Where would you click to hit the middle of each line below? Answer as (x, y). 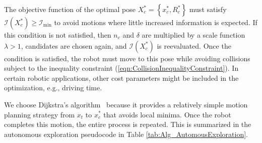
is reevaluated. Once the (194, 45)
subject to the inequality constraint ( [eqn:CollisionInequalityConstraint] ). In (121, 68)
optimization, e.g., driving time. (53, 88)
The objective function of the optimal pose (70, 9)
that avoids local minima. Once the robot (167, 114)
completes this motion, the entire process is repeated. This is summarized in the (128, 124)
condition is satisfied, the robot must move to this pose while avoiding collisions (127, 58)
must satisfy (208, 9)
